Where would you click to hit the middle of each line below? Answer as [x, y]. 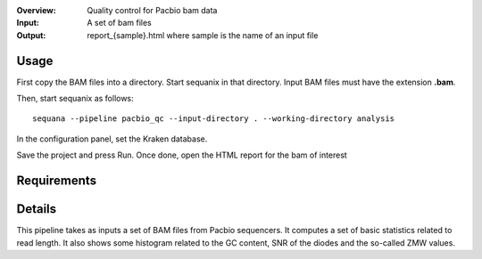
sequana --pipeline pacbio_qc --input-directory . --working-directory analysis [214, 119]
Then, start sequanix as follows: [75, 99]
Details [37, 209]
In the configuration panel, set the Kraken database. [112, 139]
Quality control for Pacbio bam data [152, 10]
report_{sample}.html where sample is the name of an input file [203, 35]
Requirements [57, 181]
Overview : [37, 10]
